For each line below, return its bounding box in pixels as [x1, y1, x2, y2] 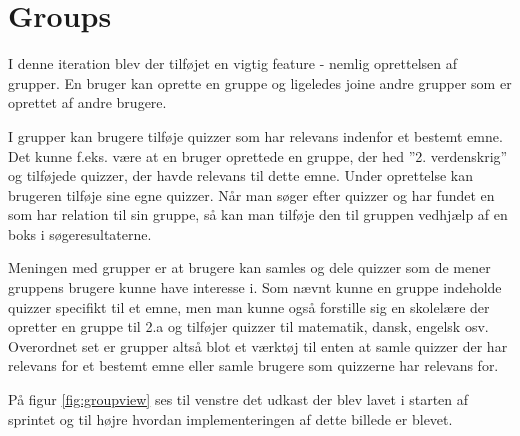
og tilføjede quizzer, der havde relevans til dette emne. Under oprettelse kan [8, 165, 474, 186]
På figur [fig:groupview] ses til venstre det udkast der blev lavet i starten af [8, 389, 469, 410]
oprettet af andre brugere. [8, 92, 167, 113]
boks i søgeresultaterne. [8, 223, 152, 244]
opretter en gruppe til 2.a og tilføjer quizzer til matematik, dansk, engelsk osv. [8, 316, 489, 337]
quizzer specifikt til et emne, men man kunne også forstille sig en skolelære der [8, 296, 490, 317]
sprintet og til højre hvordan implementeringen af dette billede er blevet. [8, 408, 453, 429]
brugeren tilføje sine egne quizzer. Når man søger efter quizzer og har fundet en [8, 184, 495, 205]
